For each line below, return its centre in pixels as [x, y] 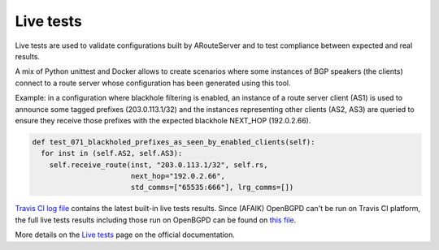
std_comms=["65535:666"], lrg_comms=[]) [212, 187]
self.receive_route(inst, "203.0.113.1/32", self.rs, [159, 165]
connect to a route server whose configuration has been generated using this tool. [153, 83]
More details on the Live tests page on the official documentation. [125, 235]
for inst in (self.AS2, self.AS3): [112, 153]
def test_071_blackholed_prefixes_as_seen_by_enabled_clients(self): [174, 142]
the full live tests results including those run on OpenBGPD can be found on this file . [156, 220]
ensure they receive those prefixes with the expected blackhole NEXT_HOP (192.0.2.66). [163, 120]
